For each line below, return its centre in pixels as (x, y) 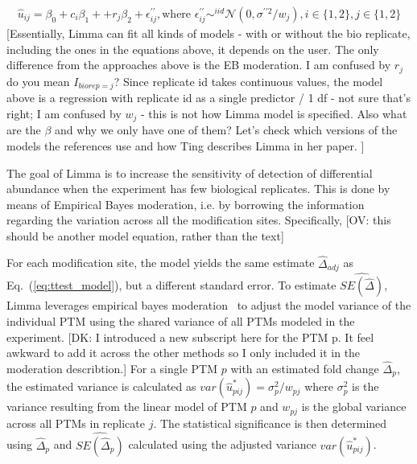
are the (24, 130)
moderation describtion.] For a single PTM (112, 368)
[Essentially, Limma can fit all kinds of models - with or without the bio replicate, (208, 33)
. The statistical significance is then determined (270, 423)
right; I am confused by (64, 113)
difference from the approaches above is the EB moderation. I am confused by (199, 65)
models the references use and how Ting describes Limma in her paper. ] (186, 145)
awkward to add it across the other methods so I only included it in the (184, 353)
